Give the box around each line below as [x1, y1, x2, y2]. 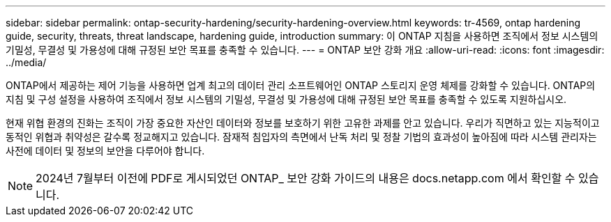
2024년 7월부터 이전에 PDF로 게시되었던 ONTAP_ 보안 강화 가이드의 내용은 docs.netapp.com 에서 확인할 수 [36, 171, 575, 185]
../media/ [6, 56, 47, 68]
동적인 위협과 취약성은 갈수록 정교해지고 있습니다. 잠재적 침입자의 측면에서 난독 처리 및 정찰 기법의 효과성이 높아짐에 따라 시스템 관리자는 [6, 131, 597, 143]
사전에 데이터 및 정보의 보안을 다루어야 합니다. [6, 145, 205, 157]
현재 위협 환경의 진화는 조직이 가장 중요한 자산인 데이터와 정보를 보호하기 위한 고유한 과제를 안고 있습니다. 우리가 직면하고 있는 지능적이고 [6, 117, 600, 129]
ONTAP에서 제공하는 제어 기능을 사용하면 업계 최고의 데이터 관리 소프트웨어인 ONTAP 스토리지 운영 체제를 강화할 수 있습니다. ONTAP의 [6, 79, 596, 91]
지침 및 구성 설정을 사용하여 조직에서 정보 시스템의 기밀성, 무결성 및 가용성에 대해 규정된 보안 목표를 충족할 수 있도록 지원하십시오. [6, 93, 567, 105]
